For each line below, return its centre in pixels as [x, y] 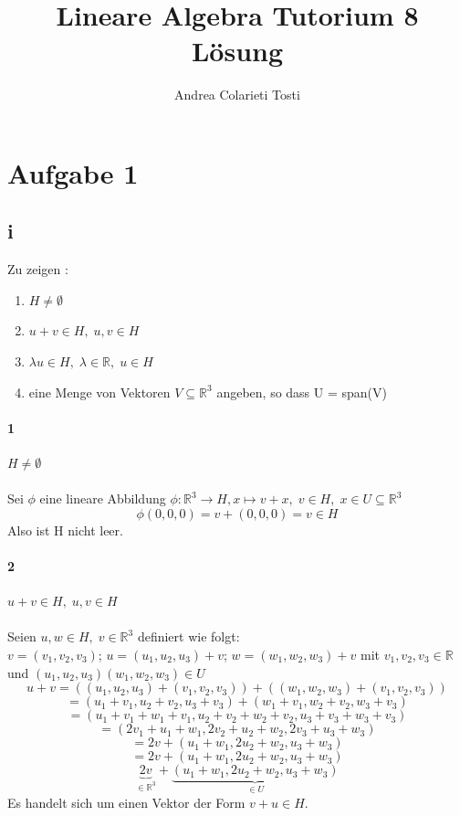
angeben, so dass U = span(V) [302, 392]
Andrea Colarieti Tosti [237, 95]
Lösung [237, 51]
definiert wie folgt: [188, 636]
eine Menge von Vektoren [99, 392]
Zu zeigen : [38, 269]
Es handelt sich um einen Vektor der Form [126, 802]
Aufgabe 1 [73, 172]
